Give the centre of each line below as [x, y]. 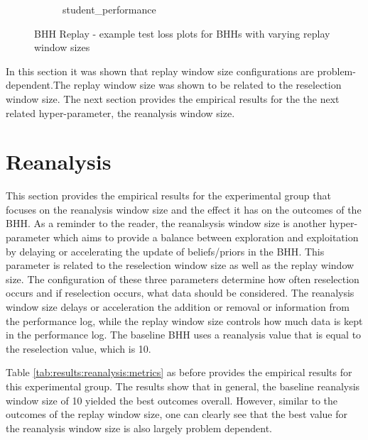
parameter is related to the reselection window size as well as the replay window [180, 265]
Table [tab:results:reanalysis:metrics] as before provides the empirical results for [179, 372]
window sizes [62, 47]
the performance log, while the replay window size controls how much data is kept [184, 320]
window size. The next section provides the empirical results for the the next [173, 98]
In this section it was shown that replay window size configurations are [160, 71]
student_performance [109, 9]
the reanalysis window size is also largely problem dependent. [139, 428]
